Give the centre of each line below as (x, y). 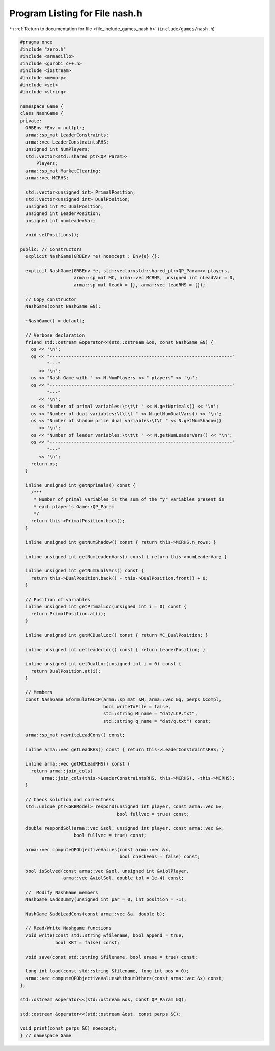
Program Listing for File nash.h (76, 13)
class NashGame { (42, 113)
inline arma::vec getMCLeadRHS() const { (78, 764)
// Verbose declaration (55, 335)
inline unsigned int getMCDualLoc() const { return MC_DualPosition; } (117, 635)
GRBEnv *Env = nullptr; (55, 128)
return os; (44, 464)
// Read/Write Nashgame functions (69, 928)
